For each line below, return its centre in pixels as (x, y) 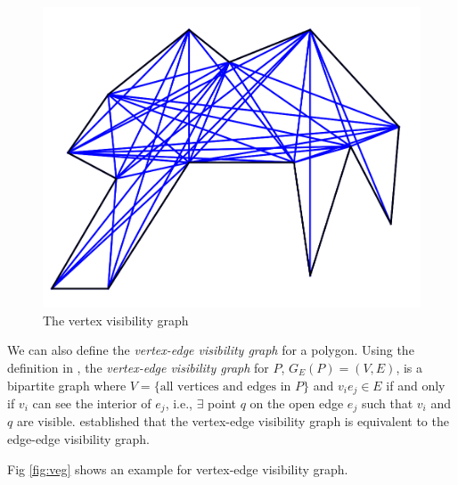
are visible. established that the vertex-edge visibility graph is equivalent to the (233, 421)
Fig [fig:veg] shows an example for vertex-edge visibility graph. (178, 469)
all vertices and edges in (225, 386)
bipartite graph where (67, 385)
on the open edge (297, 403)
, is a (409, 367)
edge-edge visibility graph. (78, 439)
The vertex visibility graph (116, 320)
